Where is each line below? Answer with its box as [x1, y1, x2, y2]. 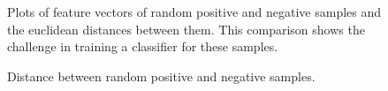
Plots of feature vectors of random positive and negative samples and [7, 3, 382, 20]
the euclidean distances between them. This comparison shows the [7, 19, 365, 38]
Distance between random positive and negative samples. [7, 66, 316, 85]
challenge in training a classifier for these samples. [7, 37, 278, 56]
